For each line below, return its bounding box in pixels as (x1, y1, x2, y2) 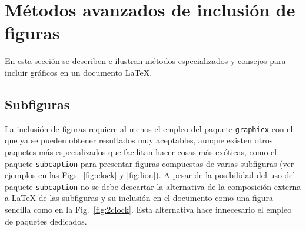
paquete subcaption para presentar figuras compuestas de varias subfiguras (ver (5, 157, 294, 169)
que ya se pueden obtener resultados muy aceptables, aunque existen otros (5, 134, 273, 146)
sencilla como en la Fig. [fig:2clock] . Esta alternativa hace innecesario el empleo (5, 203, 292, 216)
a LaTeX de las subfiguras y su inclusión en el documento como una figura (5, 192, 274, 204)
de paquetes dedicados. (5, 215, 87, 227)
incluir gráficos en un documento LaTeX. (5, 66, 152, 78)
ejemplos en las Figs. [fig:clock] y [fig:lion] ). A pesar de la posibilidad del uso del (5, 169, 295, 181)
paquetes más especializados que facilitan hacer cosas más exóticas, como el (5, 145, 277, 158)
